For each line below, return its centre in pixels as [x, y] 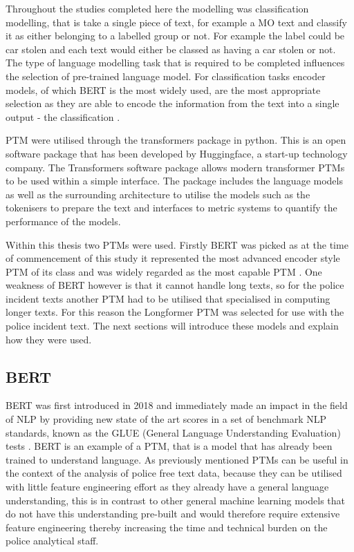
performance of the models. [63, 221]
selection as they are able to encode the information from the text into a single [173, 103]
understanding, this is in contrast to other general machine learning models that [175, 500]
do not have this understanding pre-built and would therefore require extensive [173, 514]
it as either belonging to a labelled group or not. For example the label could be [175, 36]
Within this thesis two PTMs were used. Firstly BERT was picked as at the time [177, 244]
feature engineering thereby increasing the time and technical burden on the [167, 527]
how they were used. [49, 339]
